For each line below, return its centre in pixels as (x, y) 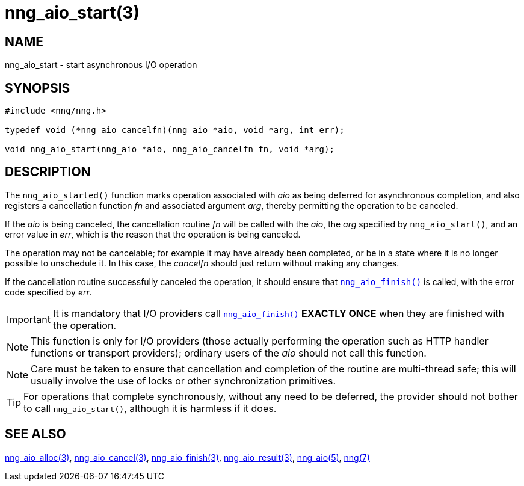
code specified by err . (48, 292)
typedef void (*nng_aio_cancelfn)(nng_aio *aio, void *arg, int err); (175, 130)
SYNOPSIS (38, 88)
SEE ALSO (35, 434)
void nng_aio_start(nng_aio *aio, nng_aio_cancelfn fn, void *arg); (170, 149)
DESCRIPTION (48, 172)
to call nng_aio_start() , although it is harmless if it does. (150, 408)
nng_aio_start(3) (72, 13)
